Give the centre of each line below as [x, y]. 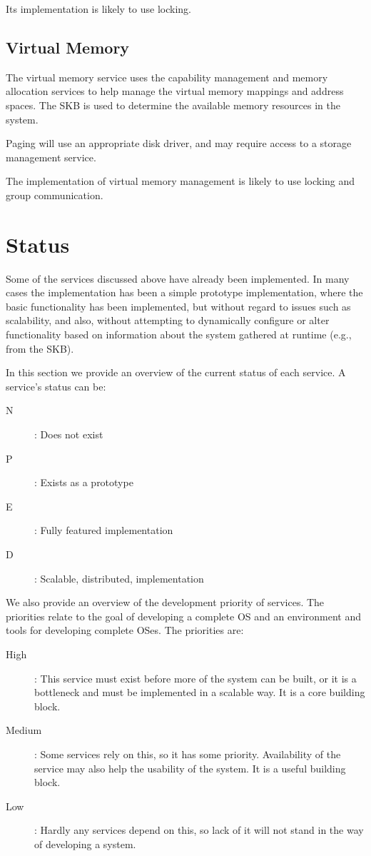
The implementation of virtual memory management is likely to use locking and [181, 181]
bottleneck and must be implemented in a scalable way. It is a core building [200, 692]
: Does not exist [69, 434]
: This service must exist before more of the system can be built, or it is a [195, 678]
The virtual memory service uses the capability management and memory [167, 77]
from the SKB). [40, 348]
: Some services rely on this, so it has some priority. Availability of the [188, 754]
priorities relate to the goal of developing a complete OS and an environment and [184, 616]
